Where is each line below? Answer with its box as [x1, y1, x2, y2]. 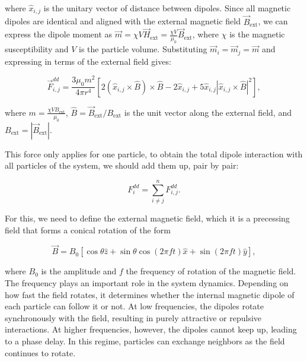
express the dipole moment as [5, 28, 113, 40]
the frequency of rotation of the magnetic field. [126, 265, 296, 277]
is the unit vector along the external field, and [124, 106, 292, 118]
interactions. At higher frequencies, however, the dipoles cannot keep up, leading [5, 323, 297, 335]
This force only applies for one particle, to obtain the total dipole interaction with [5, 147, 303, 160]
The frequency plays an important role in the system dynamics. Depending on [5, 276, 289, 289]
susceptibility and [5, 43, 69, 55]
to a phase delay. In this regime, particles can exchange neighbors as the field [5, 334, 285, 347]
